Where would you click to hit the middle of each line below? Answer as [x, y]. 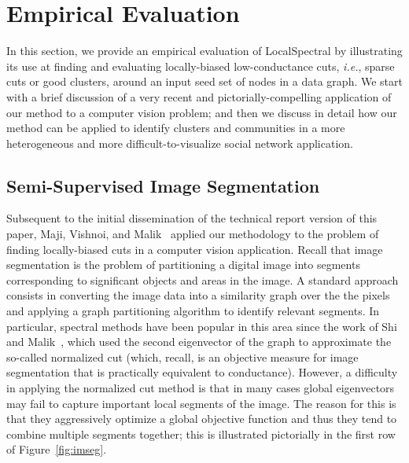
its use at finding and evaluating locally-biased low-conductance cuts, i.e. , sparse [201, 66]
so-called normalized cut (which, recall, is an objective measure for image [182, 356]
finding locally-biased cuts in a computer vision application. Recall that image [195, 249]
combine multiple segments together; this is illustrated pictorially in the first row [201, 434]
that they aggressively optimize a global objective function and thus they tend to [202, 419]
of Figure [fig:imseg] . [57, 449]
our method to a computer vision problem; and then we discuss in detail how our [202, 112]
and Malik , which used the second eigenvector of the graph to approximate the [199, 342]
